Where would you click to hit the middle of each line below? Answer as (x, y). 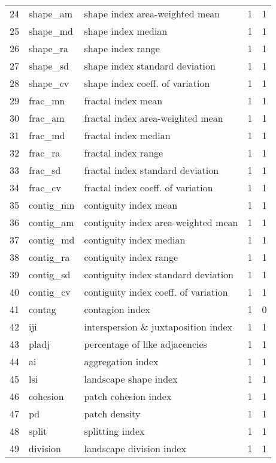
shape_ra (48, 48)
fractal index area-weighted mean (154, 118)
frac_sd (45, 170)
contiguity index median (135, 240)
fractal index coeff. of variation (148, 187)
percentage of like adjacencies (145, 344)
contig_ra (49, 257)
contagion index (117, 309)
